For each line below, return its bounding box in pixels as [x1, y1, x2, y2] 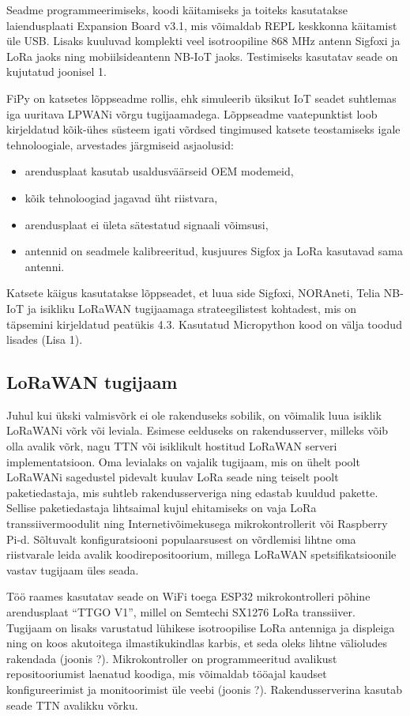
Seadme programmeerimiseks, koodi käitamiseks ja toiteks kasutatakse [6, 2, 348, 17]
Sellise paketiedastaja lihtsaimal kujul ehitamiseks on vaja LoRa [6, 499, 317, 516]
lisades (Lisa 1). [6, 331, 83, 348]
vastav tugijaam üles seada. [6, 561, 139, 578]
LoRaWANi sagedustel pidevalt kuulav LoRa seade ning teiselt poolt [6, 469, 339, 485]
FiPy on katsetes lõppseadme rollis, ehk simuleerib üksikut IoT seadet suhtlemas [6, 89, 397, 106]
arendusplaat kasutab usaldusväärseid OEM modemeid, [24, 163, 294, 179]
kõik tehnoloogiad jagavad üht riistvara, [24, 189, 218, 205]
